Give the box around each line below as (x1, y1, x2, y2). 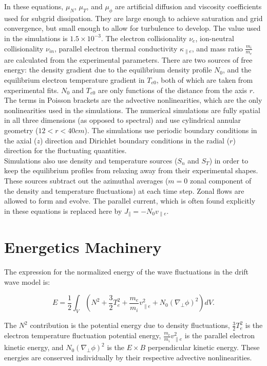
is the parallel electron (184, 330, 255, 341)
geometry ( (4, 124, 39, 135)
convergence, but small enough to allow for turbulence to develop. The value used (4, 23, 261, 33)
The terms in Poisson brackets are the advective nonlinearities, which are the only (4, 95, 262, 105)
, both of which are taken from (156, 75, 253, 85)
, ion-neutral (195, 32, 234, 43)
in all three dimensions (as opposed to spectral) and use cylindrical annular (4, 115, 241, 125)
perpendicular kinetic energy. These (147, 342, 260, 353)
